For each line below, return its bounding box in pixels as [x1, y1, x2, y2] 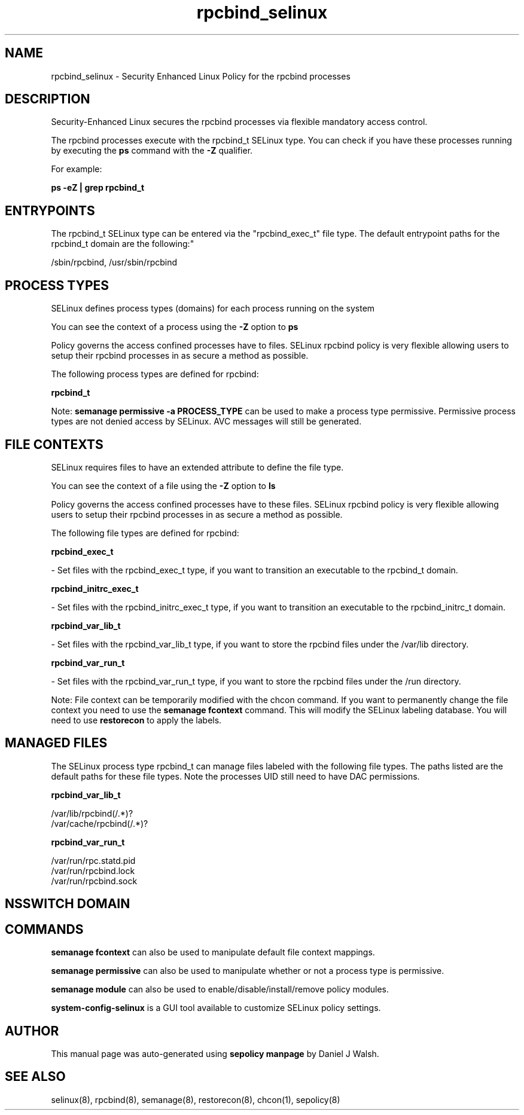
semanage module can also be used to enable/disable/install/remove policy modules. [51, 984, 389, 995]
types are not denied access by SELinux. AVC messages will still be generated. [51, 416, 362, 427]
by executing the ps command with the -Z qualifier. [51, 145, 253, 156]
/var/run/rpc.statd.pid [51, 855, 136, 866]
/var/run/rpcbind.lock [51, 865, 135, 876]
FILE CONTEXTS [5, 436, 103, 452]
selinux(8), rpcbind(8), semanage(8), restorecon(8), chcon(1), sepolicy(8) [51, 1094, 340, 1105]
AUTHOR [5, 1023, 59, 1038]
